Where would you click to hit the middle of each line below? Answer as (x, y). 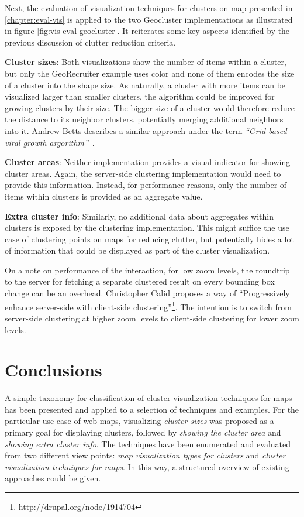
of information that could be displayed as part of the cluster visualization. (137, 250)
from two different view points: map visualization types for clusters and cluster (145, 455)
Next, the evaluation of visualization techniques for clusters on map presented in (149, 8)
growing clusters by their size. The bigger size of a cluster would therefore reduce (150, 107)
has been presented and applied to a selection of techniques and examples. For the (152, 409)
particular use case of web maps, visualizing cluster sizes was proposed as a (139, 421)
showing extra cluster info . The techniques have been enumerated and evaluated (148, 444)
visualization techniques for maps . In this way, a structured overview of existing (147, 466)
